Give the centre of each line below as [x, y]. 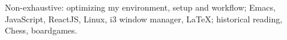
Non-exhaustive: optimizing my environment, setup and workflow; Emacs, [140, 7]
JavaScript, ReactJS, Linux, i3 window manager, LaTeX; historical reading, [144, 19]
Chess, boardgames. [41, 30]
